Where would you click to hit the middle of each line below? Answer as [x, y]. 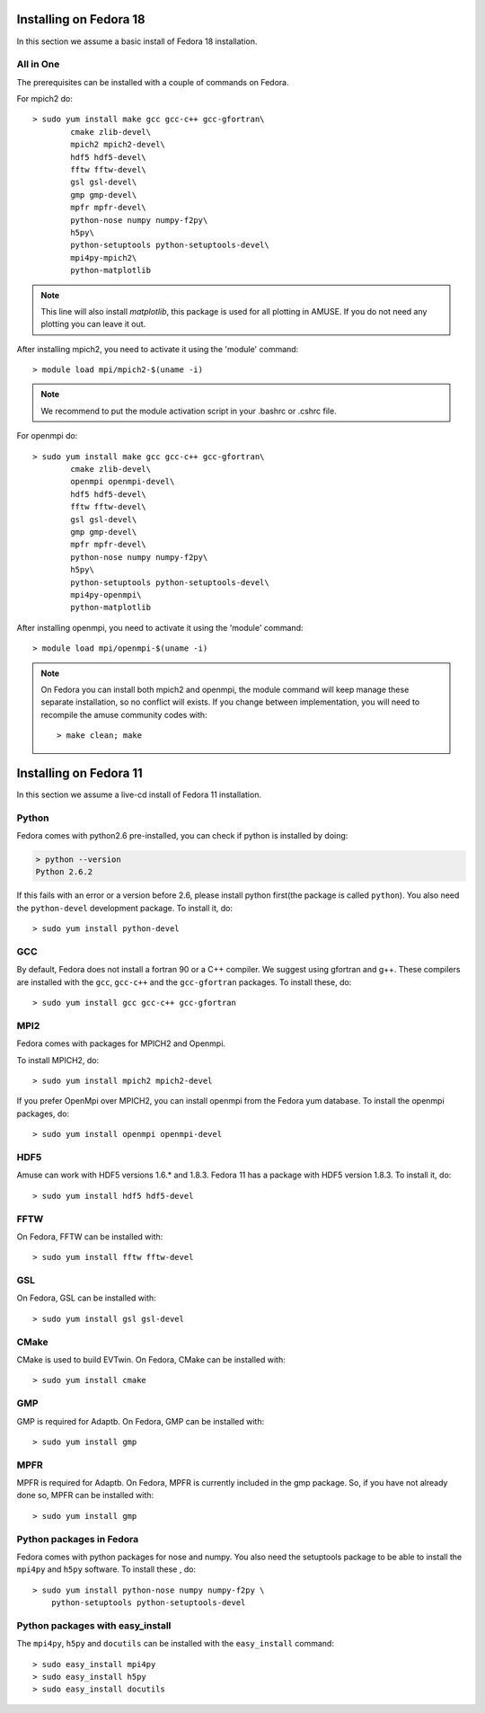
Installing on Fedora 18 [81, 19]
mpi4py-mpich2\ [104, 257]
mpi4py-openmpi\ [106, 595]
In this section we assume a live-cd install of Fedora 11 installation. [139, 794]
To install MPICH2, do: [58, 1060]
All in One [38, 65]
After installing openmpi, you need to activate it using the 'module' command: [160, 627]
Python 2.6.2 [64, 872]
